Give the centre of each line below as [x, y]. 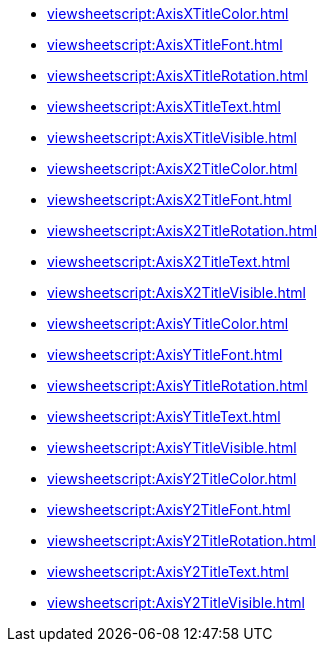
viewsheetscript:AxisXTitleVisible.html [172, 137]
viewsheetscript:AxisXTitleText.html [164, 106]
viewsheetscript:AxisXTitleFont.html [165, 44]
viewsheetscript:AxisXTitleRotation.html [177, 75]
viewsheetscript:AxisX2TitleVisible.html [176, 292]
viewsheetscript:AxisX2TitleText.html [168, 261]
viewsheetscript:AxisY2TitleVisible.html [176, 602]
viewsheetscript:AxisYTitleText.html [164, 416]
